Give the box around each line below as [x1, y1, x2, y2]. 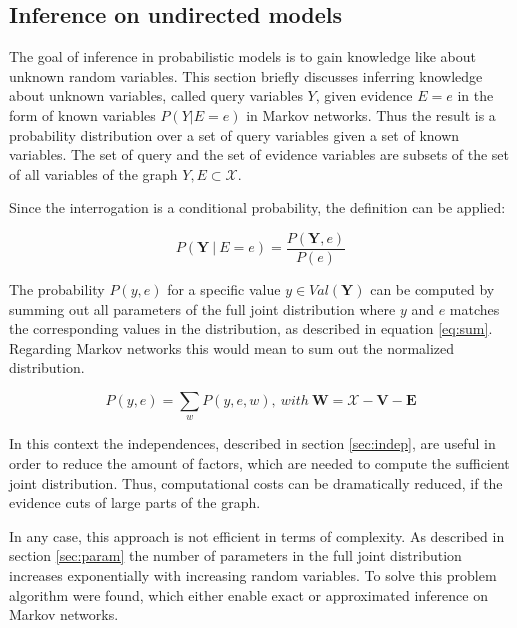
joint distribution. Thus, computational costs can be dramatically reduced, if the [9, 472, 503, 493]
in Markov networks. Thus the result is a [246, 104, 496, 125]
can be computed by [370, 279, 495, 300]
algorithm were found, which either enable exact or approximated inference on [9, 584, 488, 605]
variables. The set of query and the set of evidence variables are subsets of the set [9, 144, 510, 165]
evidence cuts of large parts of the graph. [9, 492, 261, 513]
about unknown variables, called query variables [9, 85, 303, 106]
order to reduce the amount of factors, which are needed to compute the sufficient [9, 452, 510, 473]
